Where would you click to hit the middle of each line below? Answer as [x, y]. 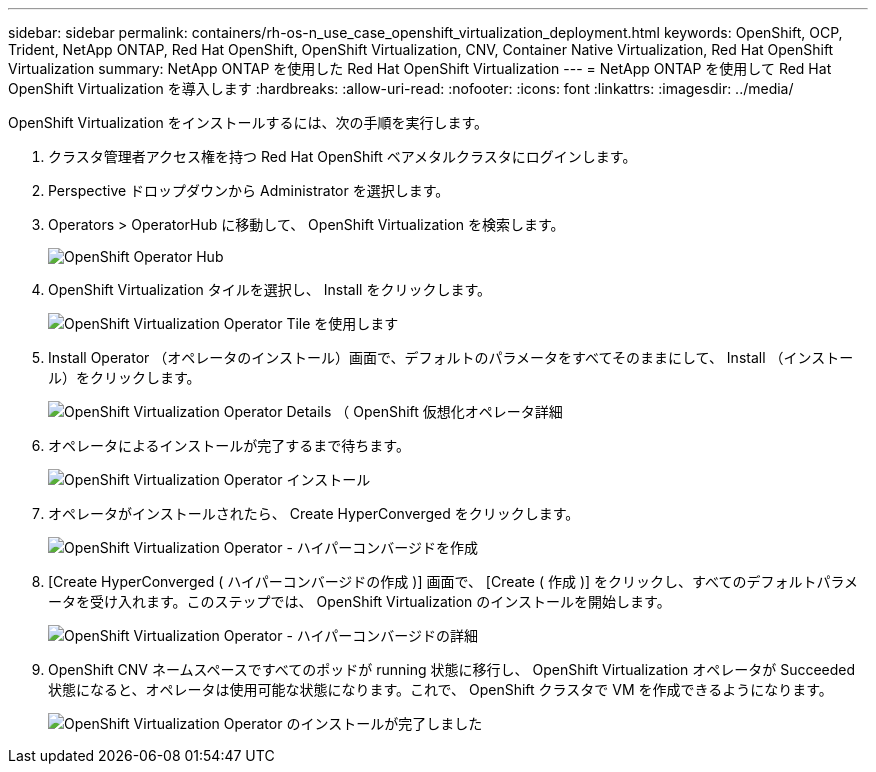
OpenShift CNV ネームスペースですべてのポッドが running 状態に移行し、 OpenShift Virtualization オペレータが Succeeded [452, 669]
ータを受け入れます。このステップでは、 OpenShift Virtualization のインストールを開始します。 [359, 601]
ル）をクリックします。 [124, 377]
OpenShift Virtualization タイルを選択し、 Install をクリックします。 [269, 289]
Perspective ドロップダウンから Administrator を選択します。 [249, 190]
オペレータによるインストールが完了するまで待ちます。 [229, 445]
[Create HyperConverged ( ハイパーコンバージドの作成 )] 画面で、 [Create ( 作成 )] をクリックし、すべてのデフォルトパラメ [453, 581]
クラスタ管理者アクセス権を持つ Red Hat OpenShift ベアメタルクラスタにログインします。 [342, 156]
